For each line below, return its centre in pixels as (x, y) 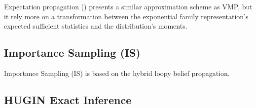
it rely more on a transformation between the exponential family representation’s (126, 16)
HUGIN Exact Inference (68, 99)
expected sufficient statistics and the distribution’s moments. (96, 26)
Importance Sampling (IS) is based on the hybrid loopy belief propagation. (117, 73)
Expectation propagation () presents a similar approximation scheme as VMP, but (128, 6)
